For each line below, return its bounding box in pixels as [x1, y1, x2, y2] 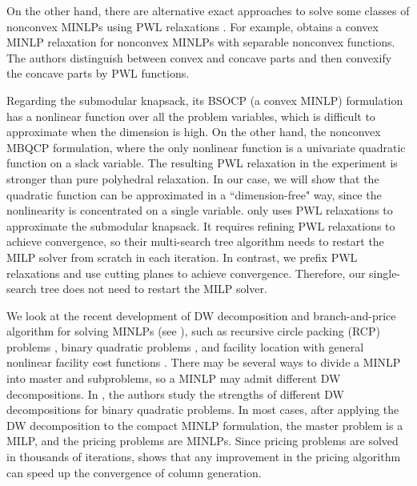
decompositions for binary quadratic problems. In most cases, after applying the [6, 401, 399, 418]
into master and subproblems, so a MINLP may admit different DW [6, 370, 341, 387]
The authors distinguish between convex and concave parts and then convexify [6, 49, 392, 66]
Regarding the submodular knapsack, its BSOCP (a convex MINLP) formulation [6, 91, 403, 108]
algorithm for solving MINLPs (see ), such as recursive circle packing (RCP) [6, 323, 380, 339]
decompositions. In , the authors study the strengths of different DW [6, 385, 344, 402]
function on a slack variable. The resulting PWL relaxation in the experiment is [6, 155, 398, 171]
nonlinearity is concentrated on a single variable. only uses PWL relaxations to [6, 202, 393, 219]
